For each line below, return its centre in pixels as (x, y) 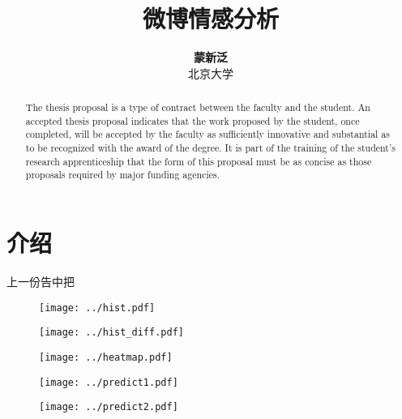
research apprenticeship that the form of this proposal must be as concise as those (199, 161)
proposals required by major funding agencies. (122, 175)
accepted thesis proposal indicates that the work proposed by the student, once (192, 120)
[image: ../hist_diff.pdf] (111, 333)
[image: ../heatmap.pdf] (106, 357)
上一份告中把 (41, 281)
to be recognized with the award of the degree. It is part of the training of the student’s (210, 148)
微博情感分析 (210, 18)
